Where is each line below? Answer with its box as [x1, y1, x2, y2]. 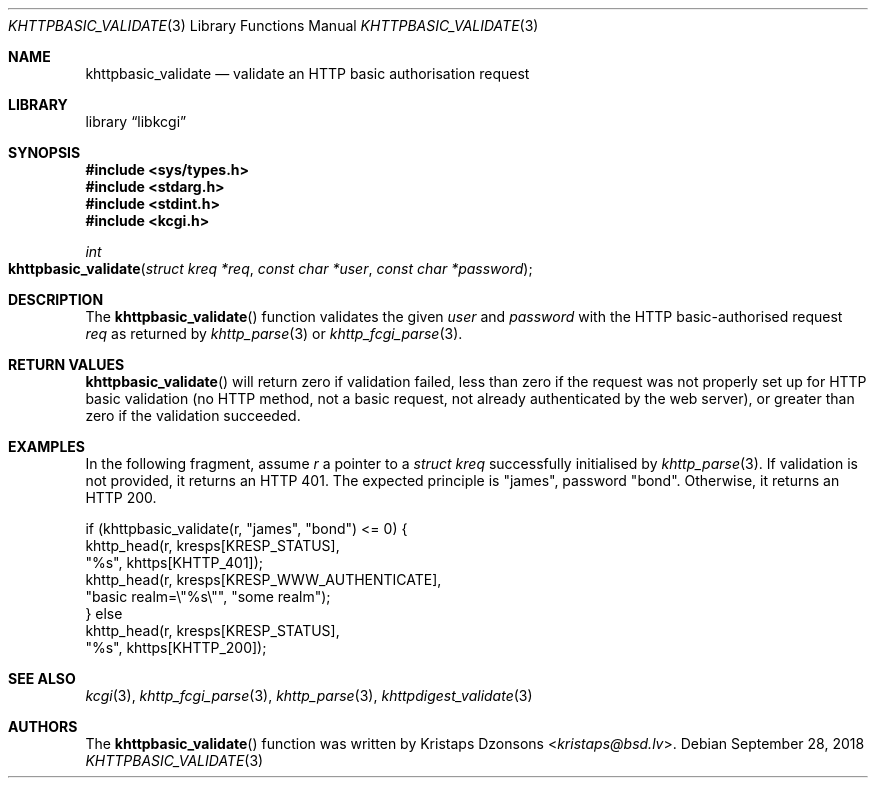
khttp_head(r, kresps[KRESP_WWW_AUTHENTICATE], [85, 571, 442, 588]
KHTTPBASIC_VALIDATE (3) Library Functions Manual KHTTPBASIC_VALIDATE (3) [8, 17, 539, 34]
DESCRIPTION [8, 291, 104, 308]
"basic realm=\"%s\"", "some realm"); [85, 588, 331, 605]
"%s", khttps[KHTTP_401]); [85, 554, 264, 571]
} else [85, 605, 123, 622]
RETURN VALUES [8, 356, 125, 373]
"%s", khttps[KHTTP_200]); [85, 639, 267, 656]
